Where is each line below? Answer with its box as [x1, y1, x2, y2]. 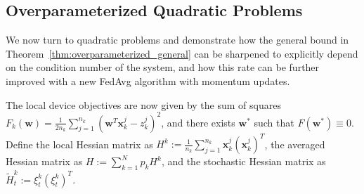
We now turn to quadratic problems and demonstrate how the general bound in [6, 32, 349, 47]
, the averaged [264, 136, 325, 151]
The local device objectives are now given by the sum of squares [6, 97, 281, 112]
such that [254, 115, 294, 129]
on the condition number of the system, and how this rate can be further [6, 60, 320, 75]
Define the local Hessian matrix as [6, 136, 153, 151]
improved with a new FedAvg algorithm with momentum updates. [6, 73, 290, 88]
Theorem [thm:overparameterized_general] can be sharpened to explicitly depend [6, 46, 358, 60]
